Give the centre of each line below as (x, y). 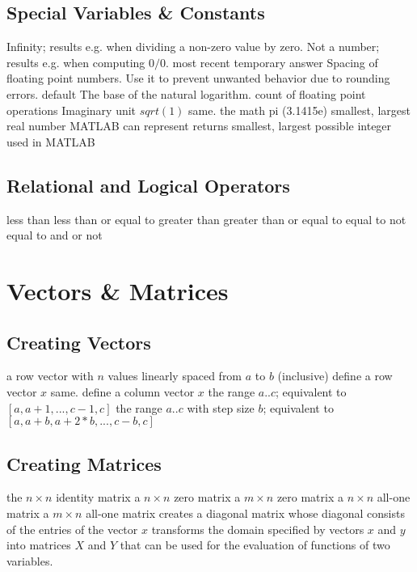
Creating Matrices (84, 463)
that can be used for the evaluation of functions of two (255, 545)
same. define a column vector (122, 391)
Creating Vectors (79, 342)
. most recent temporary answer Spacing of (272, 62)
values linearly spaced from (175, 376)
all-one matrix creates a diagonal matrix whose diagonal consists (245, 513)
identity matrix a (98, 497)
